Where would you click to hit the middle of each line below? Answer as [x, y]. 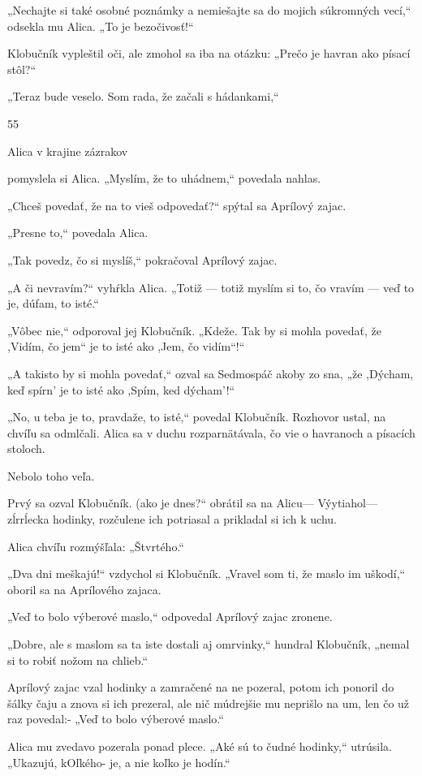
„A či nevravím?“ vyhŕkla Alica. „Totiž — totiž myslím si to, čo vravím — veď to [211, 287]
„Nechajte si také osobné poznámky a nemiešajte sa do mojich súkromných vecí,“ [209, 10]
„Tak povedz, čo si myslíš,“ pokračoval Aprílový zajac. [142, 259]
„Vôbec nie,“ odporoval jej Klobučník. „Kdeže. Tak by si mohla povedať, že [194, 330]
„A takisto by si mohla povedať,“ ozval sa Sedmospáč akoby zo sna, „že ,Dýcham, [211, 373]
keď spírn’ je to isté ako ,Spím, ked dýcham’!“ [121, 389]
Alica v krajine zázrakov [68, 151]
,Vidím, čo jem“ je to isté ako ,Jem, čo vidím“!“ [126, 346]
